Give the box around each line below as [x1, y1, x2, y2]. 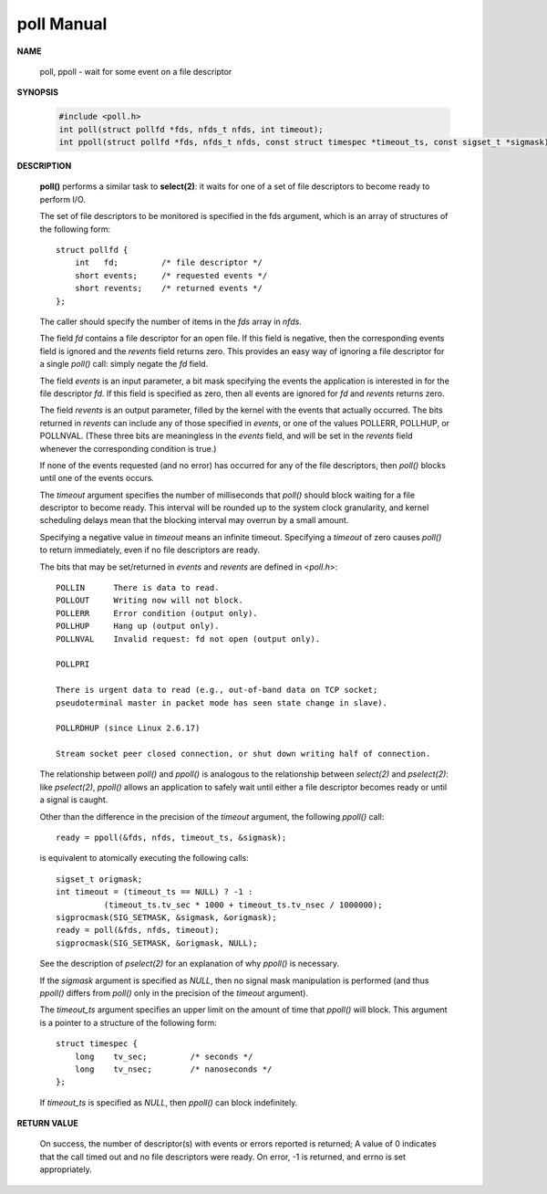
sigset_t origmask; [56, 874, 143, 885]
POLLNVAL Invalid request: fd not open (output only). [56, 634, 321, 644]
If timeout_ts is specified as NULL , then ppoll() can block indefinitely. [39, 1096, 298, 1108]
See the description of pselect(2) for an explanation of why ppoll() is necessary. [39, 958, 340, 969]
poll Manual [16, 14, 108, 34]
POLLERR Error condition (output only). [56, 608, 259, 618]
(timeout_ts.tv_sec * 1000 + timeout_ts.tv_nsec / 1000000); [103, 899, 383, 910]
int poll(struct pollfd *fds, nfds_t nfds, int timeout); [58, 124, 324, 134]
